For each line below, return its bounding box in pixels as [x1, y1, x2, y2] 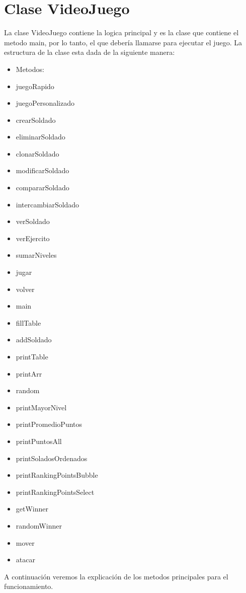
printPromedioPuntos [16, 419, 83, 429]
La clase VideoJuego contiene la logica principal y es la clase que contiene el [4, 27, 239, 38]
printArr [16, 368, 42, 379]
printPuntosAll [16, 435, 62, 446]
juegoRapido [16, 81, 54, 91]
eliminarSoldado [16, 131, 65, 142]
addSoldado [16, 334, 52, 345]
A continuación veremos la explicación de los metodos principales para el [4, 571, 228, 581]
